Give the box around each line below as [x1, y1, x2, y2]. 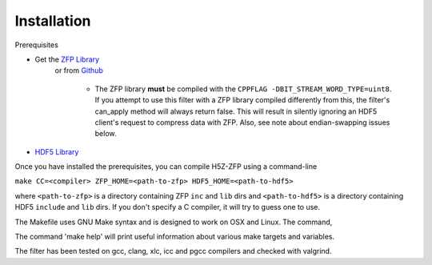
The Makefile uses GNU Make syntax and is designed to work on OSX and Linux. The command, [14, 217, 333, 227]
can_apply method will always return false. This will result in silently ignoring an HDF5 [94, 106, 378, 116]
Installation [14, 12, 91, 30]
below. [94, 129, 117, 139]
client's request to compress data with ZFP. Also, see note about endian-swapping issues [94, 117, 390, 127]
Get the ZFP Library [34, 54, 100, 64]
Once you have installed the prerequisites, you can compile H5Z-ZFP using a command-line [14, 162, 318, 171]
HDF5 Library [34, 147, 79, 156]
